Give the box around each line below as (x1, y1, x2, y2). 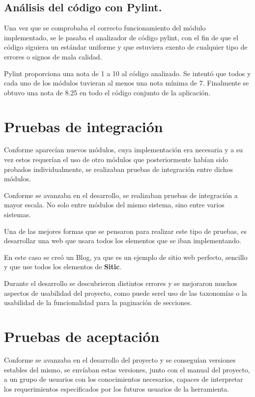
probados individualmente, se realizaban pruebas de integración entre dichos (4, 164, 233, 174)
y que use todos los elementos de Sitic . (4, 261, 122, 272)
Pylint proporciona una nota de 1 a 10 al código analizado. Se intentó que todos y (4, 68, 251, 78)
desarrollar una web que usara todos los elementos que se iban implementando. (4, 235, 241, 246)
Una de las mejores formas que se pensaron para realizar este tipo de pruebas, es (4, 226, 247, 236)
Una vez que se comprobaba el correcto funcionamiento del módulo (4, 23, 206, 33)
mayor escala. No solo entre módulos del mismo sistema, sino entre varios (4, 199, 225, 210)
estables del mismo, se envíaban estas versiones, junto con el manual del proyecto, (4, 364, 250, 374)
